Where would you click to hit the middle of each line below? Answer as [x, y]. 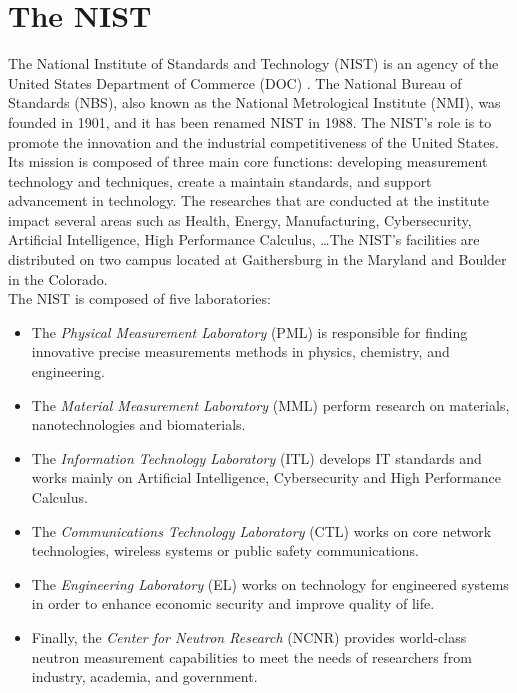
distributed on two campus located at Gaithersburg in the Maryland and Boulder [257, 259]
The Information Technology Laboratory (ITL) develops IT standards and [256, 457]
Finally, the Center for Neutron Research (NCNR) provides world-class [249, 636]
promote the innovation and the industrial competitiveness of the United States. [253, 141]
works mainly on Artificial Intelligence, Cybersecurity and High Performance [266, 477]
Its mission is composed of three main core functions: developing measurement [248, 161]
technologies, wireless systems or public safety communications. [225, 550]
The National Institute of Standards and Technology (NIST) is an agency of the [253, 63]
